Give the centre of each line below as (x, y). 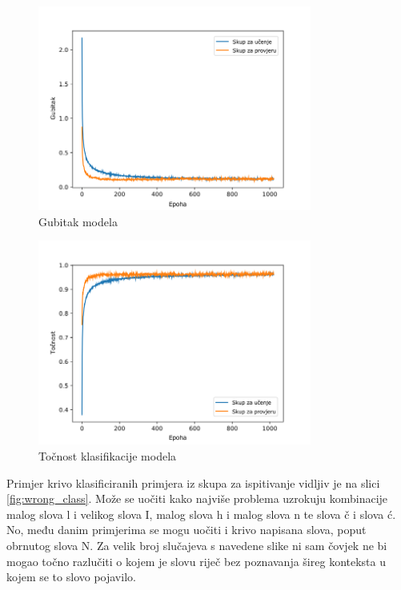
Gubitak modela (78, 221)
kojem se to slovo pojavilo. (71, 577)
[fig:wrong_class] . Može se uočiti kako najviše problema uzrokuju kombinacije (197, 498)
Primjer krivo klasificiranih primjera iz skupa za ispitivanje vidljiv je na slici (193, 482)
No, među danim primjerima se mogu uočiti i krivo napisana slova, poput (186, 530)
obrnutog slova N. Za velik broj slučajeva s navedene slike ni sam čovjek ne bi (197, 545)
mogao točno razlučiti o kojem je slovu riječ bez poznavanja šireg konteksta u (196, 561)
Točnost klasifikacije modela (108, 456)
